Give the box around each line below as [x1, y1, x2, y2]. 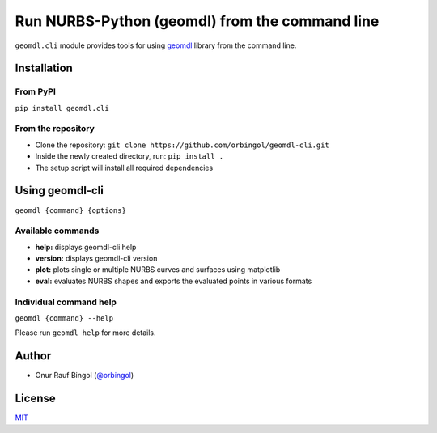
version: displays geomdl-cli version [35, 253, 158, 263]
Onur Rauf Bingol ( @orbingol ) [35, 371, 134, 380]
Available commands [15, 225, 100, 236]
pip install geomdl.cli [15, 104, 109, 112]
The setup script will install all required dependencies [35, 163, 214, 172]
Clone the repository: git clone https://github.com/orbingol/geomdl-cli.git [35, 140, 329, 150]
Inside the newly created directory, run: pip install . [35, 151, 224, 161]
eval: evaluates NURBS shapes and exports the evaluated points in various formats [35, 276, 312, 286]
